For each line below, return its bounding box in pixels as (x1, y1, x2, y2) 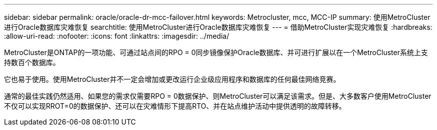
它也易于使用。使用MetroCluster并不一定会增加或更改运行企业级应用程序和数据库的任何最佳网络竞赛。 (4, 75, 340, 83)
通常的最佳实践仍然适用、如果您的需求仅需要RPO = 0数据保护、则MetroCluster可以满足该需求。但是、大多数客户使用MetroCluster (4, 92, 432, 100)
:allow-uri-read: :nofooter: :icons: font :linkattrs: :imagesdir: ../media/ (4, 32, 229, 40)
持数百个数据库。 (4, 58, 60, 66)
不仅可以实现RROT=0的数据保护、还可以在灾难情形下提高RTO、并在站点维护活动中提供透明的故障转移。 (4, 102, 346, 110)
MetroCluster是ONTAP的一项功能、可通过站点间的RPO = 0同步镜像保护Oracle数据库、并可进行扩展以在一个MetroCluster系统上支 (4, 48, 428, 57)
